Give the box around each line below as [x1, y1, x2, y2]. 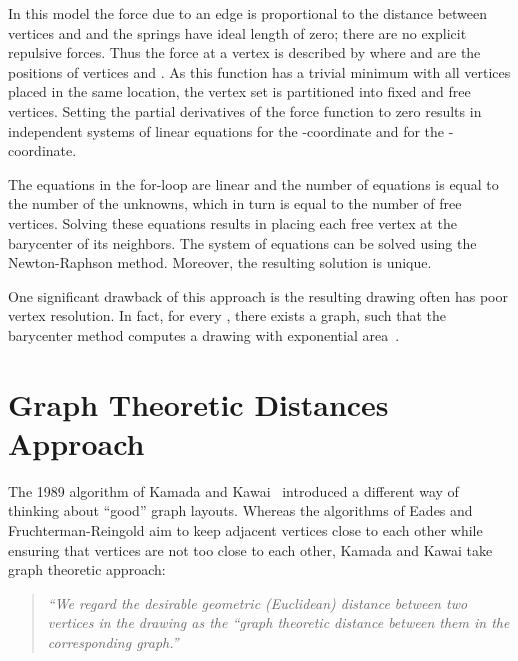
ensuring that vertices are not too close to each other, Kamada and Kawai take [8, 539, 493, 560]
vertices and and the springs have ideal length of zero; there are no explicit [8, 22, 467, 43]
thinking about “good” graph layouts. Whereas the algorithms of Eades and [8, 500, 473, 521]
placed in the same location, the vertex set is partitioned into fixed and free [8, 81, 471, 102]
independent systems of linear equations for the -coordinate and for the [8, 120, 445, 141]
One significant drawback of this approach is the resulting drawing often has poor [8, 285, 508, 306]
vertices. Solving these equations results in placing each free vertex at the [8, 212, 457, 233]
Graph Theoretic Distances [8, 383, 389, 424]
